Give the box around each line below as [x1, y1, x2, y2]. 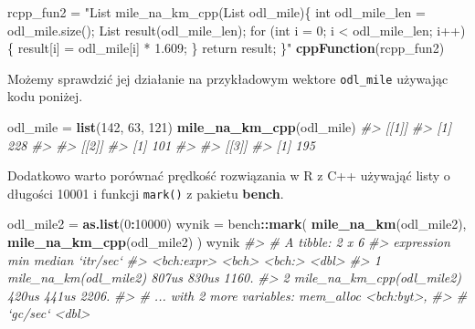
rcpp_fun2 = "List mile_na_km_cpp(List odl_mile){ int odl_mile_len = [7, 3, 426, 21]
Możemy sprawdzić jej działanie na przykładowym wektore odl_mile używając [7, 68, 449, 87]
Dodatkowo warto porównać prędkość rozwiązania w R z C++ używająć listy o [7, 166, 450, 185]
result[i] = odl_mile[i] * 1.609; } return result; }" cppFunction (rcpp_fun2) [17, 38, 445, 57]
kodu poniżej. [7, 87, 83, 106]
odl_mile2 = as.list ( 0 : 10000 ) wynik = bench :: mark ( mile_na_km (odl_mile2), [7, 214, 467, 233]
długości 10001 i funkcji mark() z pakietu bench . [7, 183, 284, 202]
